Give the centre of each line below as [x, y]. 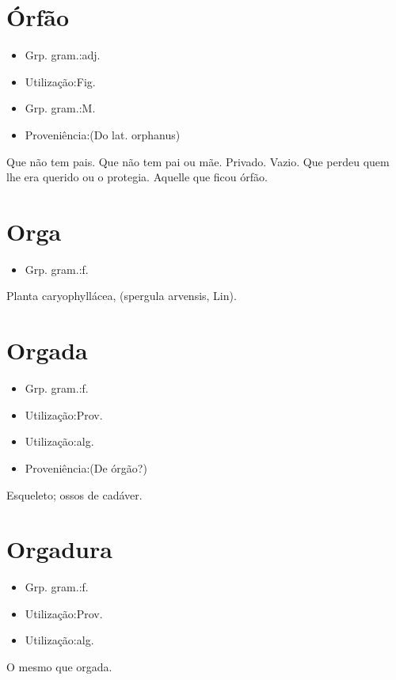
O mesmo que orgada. [59, 667]
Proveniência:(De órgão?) [86, 467]
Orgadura [59, 549]
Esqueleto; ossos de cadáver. [74, 494]
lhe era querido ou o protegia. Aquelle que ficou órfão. [137, 177]
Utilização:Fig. [60, 81]
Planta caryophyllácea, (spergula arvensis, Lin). [122, 296]
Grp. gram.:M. [60, 108]
